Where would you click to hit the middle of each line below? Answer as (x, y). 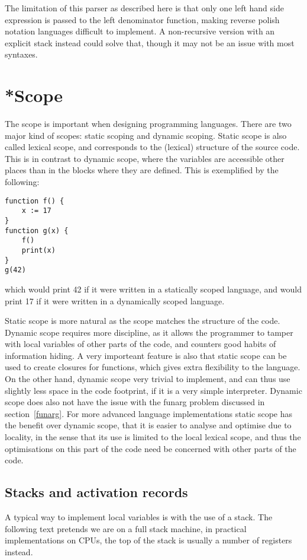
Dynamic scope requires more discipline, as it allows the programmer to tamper (149, 332)
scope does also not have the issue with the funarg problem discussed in (135, 402)
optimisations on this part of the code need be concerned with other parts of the (151, 448)
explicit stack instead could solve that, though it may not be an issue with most (150, 42)
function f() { (35, 201)
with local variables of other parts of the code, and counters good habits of (140, 344)
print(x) (38, 250)
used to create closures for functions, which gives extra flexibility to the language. (153, 367)
